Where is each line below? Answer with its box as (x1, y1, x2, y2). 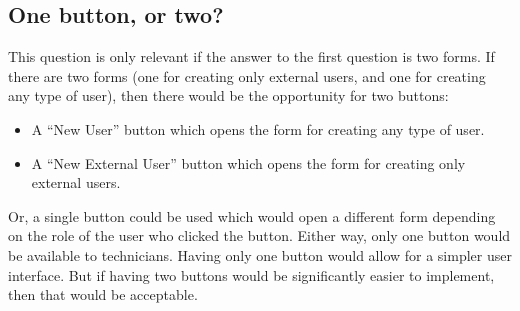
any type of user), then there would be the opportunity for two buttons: (8, 85, 449, 106)
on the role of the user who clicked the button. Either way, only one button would (8, 225, 511, 246)
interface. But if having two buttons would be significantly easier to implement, (8, 264, 495, 285)
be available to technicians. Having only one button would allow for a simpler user (8, 244, 512, 265)
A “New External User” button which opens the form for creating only (31, 152, 466, 173)
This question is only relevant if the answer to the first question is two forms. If (8, 46, 495, 67)
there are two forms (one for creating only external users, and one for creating (8, 65, 486, 86)
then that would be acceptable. (8, 284, 198, 305)
